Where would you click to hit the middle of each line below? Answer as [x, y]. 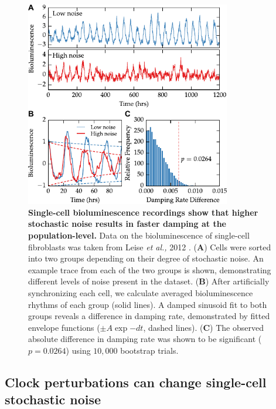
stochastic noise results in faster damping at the [127, 224]
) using [78, 350]
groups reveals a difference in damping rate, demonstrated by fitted [149, 316]
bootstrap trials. [149, 350]
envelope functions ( [64, 327]
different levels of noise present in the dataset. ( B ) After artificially [149, 281]
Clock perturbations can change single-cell [136, 382]
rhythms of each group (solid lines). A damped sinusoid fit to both [148, 304]
